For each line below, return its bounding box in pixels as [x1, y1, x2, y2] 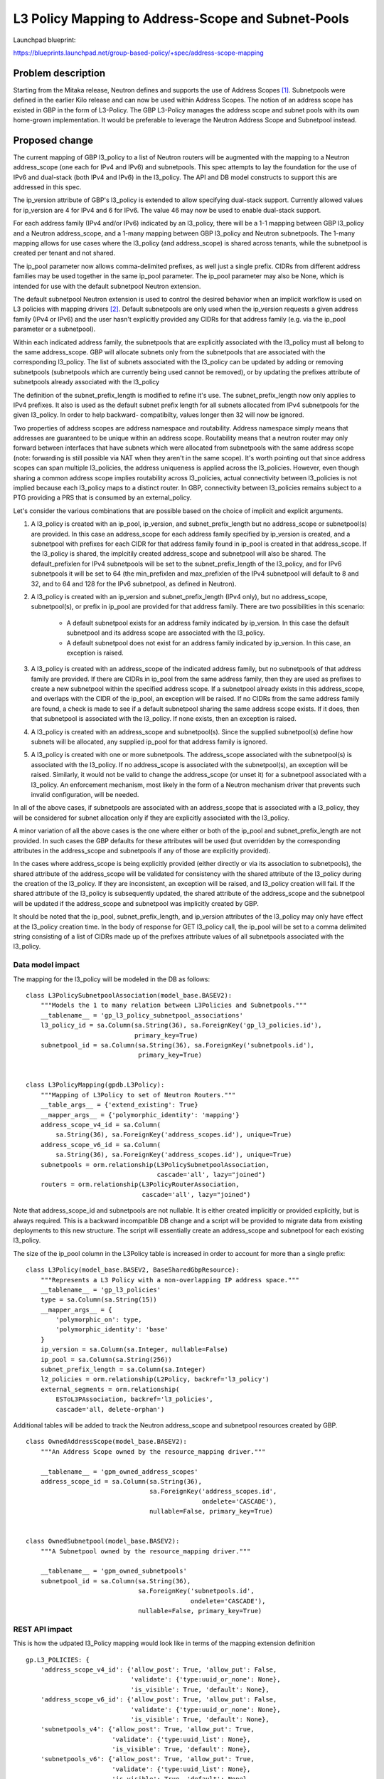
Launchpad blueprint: [13, 36, 76, 44]
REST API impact [13, 1624, 73, 1634]
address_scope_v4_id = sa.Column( [40, 1121, 161, 1129]
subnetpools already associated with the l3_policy [13, 378, 160, 386]
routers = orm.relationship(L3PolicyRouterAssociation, [40, 1181, 240, 1188]
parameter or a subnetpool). [13, 324, 96, 334]
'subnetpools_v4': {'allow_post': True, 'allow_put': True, [40, 1726, 255, 1733]
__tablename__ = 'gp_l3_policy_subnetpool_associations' [40, 1011, 243, 1019]
